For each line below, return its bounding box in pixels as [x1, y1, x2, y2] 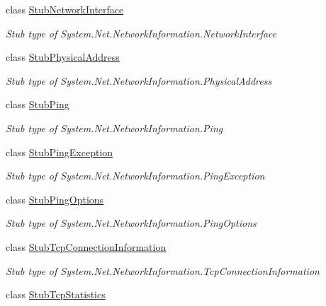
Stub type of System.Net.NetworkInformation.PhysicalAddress [6, 73, 272, 88]
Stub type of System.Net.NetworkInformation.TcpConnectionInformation [6, 263, 320, 278]
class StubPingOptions [6, 192, 104, 206]
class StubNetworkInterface [6, 2, 124, 16]
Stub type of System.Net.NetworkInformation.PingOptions [6, 216, 257, 230]
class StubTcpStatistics [6, 287, 106, 302]
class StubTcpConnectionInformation [6, 239, 167, 254]
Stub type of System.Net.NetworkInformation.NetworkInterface [6, 25, 277, 40]
